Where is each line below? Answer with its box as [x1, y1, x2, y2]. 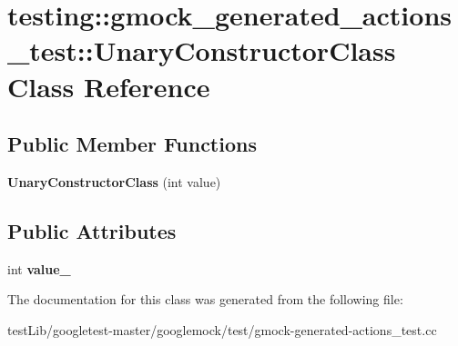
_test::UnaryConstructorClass [7, 32, 396, 69]
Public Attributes [7, 216, 177, 244]
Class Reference [7, 67, 210, 104]
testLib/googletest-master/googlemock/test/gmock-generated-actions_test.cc [7, 320, 437, 339]
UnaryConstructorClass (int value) [7, 172, 221, 191]
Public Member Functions [7, 130, 257, 158]
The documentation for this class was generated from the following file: [7, 290, 403, 309]
